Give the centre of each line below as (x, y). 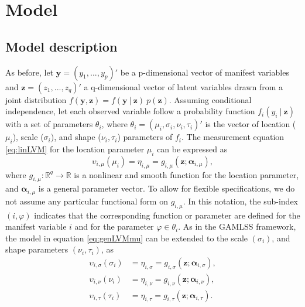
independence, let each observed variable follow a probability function (130, 111)
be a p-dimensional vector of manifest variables (205, 72)
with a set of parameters (49, 124)
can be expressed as (192, 149)
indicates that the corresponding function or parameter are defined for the (167, 215)
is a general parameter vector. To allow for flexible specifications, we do (167, 188)
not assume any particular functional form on (87, 201)
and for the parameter (114, 226)
